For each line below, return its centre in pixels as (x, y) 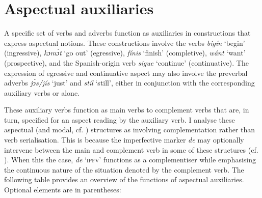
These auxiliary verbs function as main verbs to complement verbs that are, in (127, 110)
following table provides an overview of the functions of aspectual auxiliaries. (124, 179)
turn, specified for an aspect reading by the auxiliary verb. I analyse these (120, 119)
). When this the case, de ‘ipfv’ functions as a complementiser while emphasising (130, 160)
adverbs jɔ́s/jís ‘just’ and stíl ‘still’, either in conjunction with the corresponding (129, 83)
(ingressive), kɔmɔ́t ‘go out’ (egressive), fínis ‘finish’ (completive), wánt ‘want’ (125, 53)
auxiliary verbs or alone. (42, 92)
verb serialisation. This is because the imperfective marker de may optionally (124, 140)
